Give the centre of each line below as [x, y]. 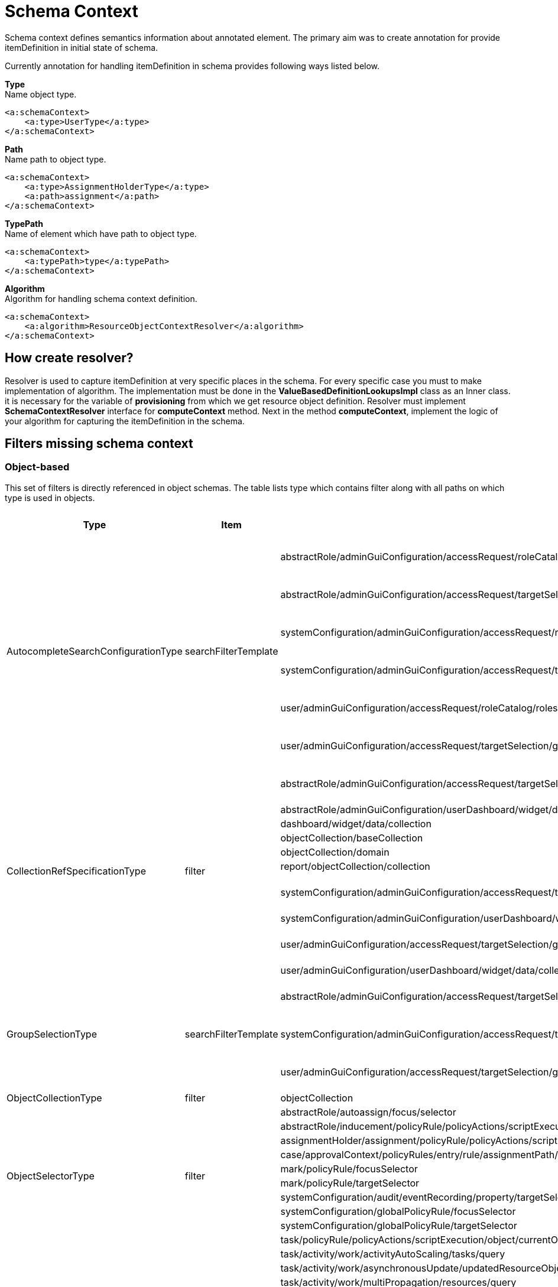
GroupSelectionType [52, 1034]
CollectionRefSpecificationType [76, 871]
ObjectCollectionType [54, 1098]
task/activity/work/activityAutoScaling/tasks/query [393, 1254]
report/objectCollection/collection [355, 866]
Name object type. [41, 94]
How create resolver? [69, 358]
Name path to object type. [56, 159]
